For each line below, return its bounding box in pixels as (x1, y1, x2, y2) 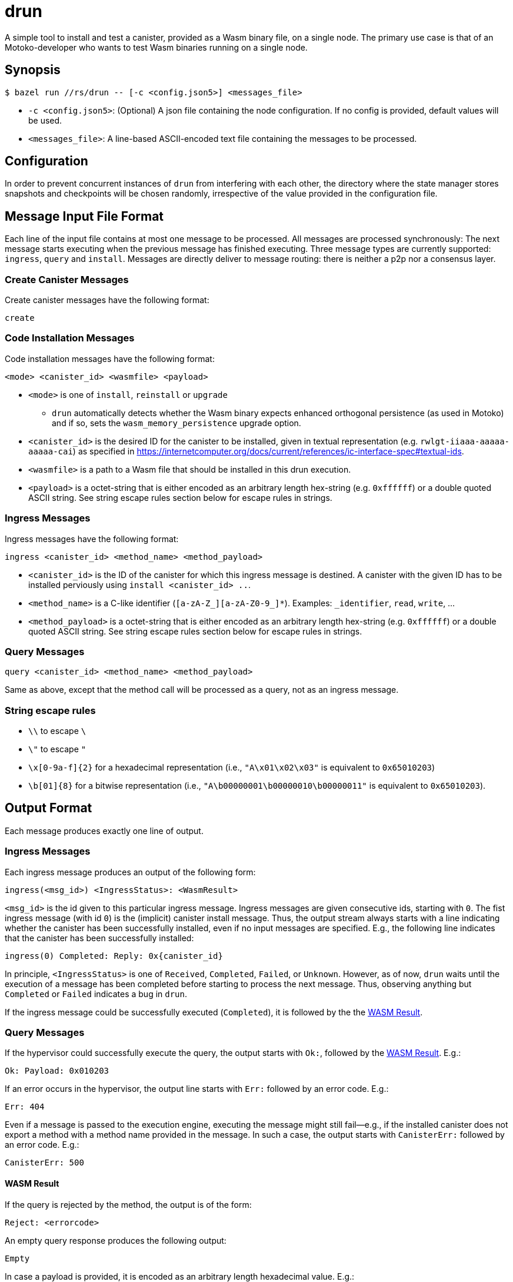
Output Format (5, 801, 92, 816)
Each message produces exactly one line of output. (5, 825, 204, 836)
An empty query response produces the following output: (5, 1235, 226, 1246)
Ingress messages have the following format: (5, 533, 179, 544)
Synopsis (5, 62, 61, 78)
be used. (28, 115, 62, 125)
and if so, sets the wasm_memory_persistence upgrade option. (52, 417, 301, 428)
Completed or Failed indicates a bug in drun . (5, 988, 188, 999)
